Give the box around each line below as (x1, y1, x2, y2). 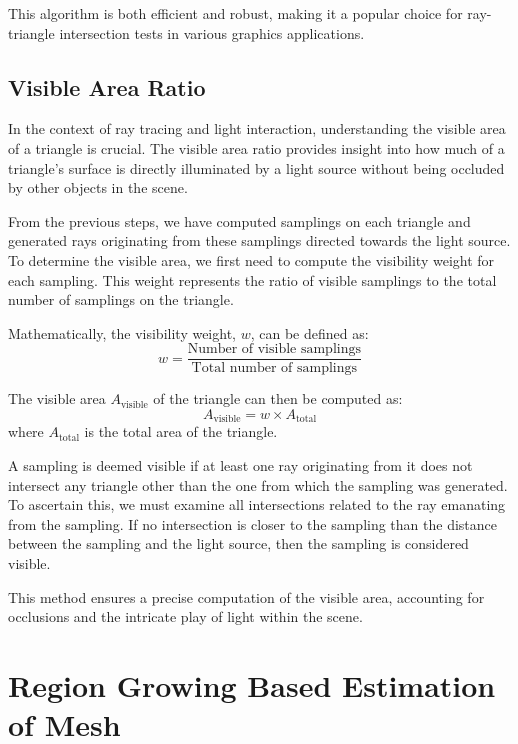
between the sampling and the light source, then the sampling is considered (8, 533, 469, 554)
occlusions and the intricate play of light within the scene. (8, 606, 363, 627)
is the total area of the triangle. (84, 421, 278, 442)
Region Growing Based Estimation (8, 664, 496, 705)
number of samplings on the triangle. (8, 289, 234, 310)
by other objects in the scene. (8, 177, 188, 198)
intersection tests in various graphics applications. (59, 22, 365, 43)
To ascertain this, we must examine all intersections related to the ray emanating (8, 494, 506, 515)
